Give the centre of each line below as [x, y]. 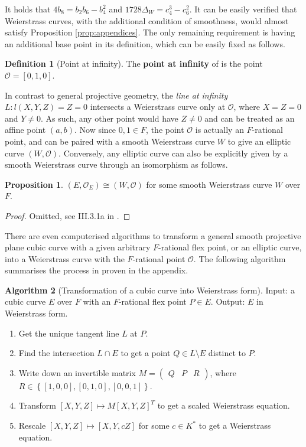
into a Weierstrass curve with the [65, 258]
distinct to [227, 353]
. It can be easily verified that [243, 9]
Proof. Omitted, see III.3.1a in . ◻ [68, 215]
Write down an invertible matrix [77, 372]
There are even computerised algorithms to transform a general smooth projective [153, 235]
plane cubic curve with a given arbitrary [78, 247]
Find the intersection [56, 353]
